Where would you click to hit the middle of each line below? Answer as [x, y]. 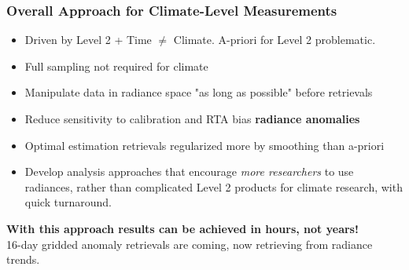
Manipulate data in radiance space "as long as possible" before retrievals [199, 92]
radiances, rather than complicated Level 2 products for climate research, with [214, 186]
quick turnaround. [68, 202]
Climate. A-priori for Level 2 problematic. [275, 40]
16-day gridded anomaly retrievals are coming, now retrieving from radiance [190, 244]
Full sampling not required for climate [116, 66]
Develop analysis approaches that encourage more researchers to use [189, 171]
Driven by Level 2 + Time [88, 40]
